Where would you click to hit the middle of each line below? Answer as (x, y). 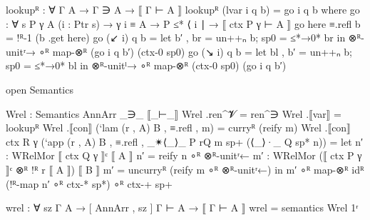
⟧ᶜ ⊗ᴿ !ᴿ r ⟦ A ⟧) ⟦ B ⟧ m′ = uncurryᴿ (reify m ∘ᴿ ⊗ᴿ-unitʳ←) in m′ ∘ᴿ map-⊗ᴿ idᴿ (185, 169)
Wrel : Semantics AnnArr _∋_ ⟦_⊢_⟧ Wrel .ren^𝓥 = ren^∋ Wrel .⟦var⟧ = (174, 113)
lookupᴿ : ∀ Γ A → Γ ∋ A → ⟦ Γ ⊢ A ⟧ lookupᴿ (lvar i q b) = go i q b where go (183, 9)
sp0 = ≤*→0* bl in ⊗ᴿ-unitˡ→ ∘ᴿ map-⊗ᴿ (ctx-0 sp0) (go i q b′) (146, 65)
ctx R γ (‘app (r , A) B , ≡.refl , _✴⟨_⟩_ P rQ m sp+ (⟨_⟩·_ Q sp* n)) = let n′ (185, 141)
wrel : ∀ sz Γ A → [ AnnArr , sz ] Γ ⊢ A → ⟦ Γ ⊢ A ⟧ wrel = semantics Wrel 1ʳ (182, 207)
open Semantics (40, 89)
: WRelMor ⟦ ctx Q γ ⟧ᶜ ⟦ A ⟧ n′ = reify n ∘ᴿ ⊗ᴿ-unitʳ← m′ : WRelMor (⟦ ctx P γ (184, 155)
